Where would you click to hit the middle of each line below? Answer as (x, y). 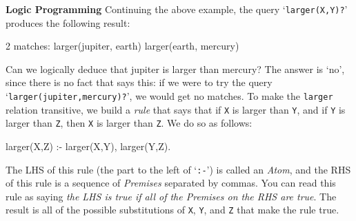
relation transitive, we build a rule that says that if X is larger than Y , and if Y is (176, 109)
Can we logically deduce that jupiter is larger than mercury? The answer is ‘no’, (175, 69)
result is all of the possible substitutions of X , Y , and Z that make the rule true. (172, 210)
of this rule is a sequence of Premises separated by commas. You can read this (171, 183)
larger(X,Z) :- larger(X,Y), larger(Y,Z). (88, 146)
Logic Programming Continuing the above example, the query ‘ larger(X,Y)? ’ (177, 9)
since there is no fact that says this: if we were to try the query (139, 82)
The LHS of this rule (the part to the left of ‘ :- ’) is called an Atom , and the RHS (178, 169)
